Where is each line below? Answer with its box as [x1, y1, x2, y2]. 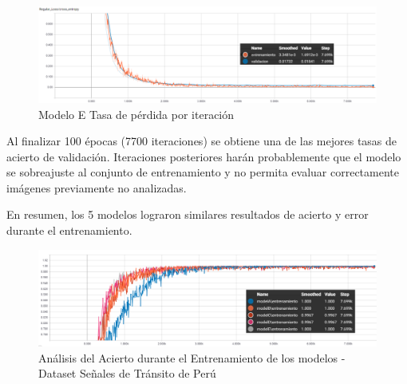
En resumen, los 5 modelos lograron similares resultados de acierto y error [6, 206, 369, 223]
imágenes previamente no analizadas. [6, 179, 187, 196]
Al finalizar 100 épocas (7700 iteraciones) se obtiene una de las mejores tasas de [6, 133, 397, 149]
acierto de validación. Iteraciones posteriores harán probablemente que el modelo [6, 148, 401, 164]
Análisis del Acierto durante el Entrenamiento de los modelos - [38, 349, 346, 366]
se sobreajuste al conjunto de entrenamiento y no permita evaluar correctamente [6, 164, 399, 180]
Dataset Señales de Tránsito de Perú [38, 365, 216, 382]
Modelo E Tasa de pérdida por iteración [38, 105, 235, 122]
